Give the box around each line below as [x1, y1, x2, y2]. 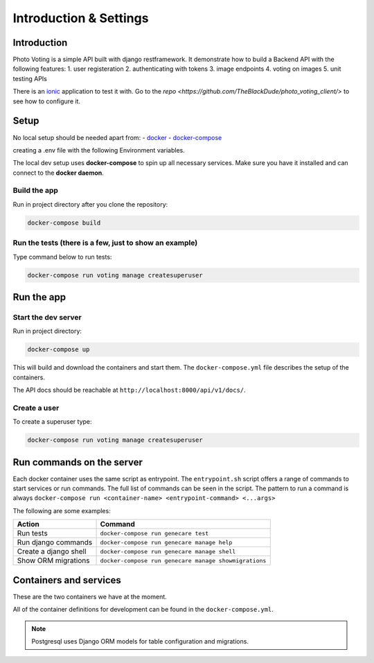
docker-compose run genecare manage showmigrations [100, 557, 267, 565]
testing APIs [12, 74, 48, 83]
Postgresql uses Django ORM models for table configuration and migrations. [31, 637, 249, 645]
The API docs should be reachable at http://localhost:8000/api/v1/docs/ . [12, 386, 246, 395]
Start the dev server [12, 312, 82, 322]
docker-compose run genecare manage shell [100, 548, 236, 555]
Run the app [12, 291, 66, 303]
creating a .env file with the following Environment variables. [12, 146, 185, 154]
